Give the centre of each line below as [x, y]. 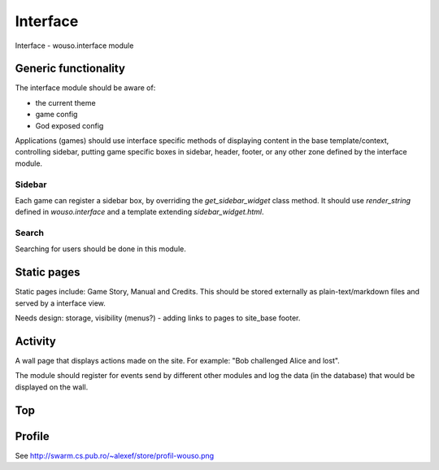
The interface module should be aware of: [85, 88]
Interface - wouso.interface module [74, 46]
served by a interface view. [60, 303]
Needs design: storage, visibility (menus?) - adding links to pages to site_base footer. [158, 318]
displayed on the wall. [52, 387]
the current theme [66, 102]
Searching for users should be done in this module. [100, 249]
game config [57, 115]
